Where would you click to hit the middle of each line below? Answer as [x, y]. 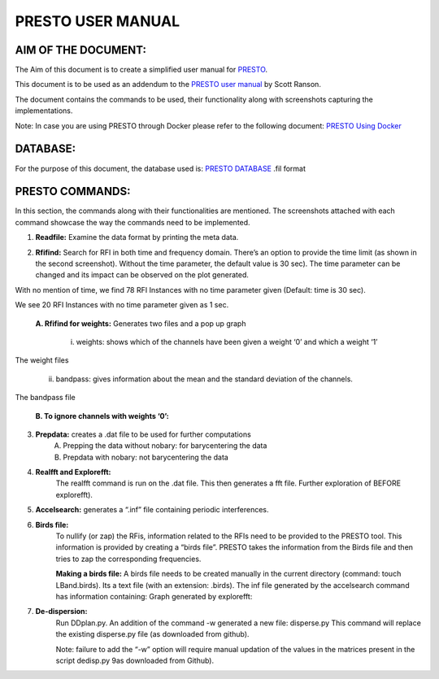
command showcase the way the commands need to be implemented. [133, 222]
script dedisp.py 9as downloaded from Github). [135, 660]
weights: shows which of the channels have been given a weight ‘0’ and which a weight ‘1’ [227, 342]
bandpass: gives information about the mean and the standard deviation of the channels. [204, 379]
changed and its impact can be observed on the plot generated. [142, 275]
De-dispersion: [61, 612]
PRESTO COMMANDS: [73, 192]
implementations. [44, 111]
